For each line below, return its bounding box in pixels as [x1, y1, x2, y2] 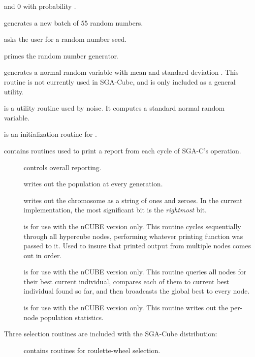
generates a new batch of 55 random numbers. [4, 17, 143, 28]
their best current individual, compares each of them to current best [24, 276, 229, 286]
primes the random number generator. [4, 50, 119, 60]
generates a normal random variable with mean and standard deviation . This [4, 67, 239, 77]
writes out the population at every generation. [24, 178, 163, 189]
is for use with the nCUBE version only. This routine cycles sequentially [24, 221, 241, 231]
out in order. [24, 250, 62, 260]
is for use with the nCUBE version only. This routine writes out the [24, 302, 228, 313]
